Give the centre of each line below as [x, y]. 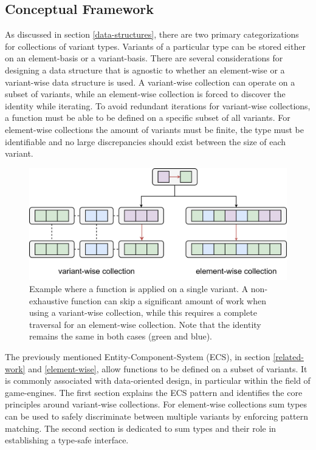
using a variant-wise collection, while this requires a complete [143, 312]
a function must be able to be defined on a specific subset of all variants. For [148, 118]
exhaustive [49, 300]
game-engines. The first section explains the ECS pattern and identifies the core [154, 392]
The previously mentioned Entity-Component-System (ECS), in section [138, 356]
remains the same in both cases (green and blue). [121, 336]
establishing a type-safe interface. [67, 440]
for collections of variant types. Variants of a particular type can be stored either [155, 46]
